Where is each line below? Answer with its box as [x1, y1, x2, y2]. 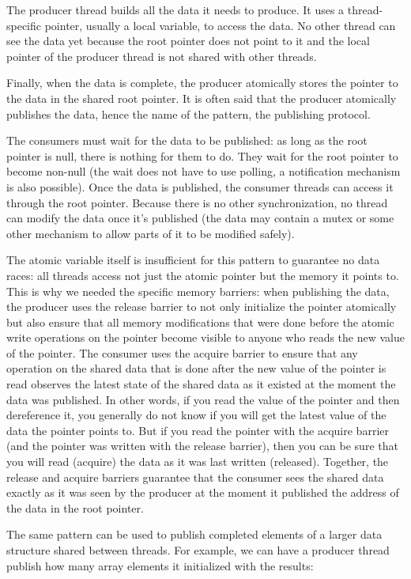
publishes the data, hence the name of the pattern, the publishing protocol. [6, 105, 371, 122]
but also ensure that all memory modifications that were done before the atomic [6, 313, 394, 330]
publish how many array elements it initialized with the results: [6, 557, 314, 573]
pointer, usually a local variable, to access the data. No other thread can [44, 17, 396, 33]
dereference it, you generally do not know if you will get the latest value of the [6, 407, 386, 423]
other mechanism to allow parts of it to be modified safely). [6, 225, 295, 241]
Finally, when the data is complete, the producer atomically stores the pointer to [6, 74, 398, 91]
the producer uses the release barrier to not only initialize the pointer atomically [6, 298, 397, 315]
